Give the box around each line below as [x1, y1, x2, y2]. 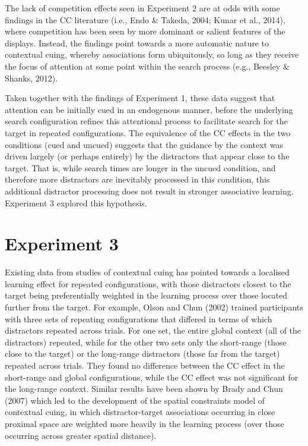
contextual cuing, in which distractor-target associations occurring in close [5, 406, 275, 418]
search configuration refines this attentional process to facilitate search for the [5, 115, 288, 127]
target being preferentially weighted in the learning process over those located [5, 289, 288, 301]
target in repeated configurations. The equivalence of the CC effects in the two [5, 126, 291, 139]
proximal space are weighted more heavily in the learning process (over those [5, 417, 284, 429]
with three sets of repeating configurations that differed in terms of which [5, 312, 272, 325]
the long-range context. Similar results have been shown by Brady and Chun [5, 382, 283, 395]
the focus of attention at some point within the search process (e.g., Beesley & [5, 59, 290, 72]
